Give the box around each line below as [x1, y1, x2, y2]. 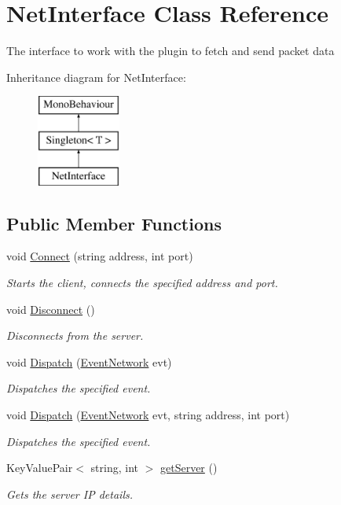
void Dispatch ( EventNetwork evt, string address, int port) [6, 407, 290, 423]
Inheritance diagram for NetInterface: [6, 68, 186, 85]
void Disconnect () [6, 300, 95, 317]
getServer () [159, 459, 218, 476]
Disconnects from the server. [6, 327, 144, 344]
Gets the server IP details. [6, 485, 133, 502]
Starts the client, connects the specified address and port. [6, 275, 278, 291]
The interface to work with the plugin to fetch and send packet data [6, 42, 335, 59]
